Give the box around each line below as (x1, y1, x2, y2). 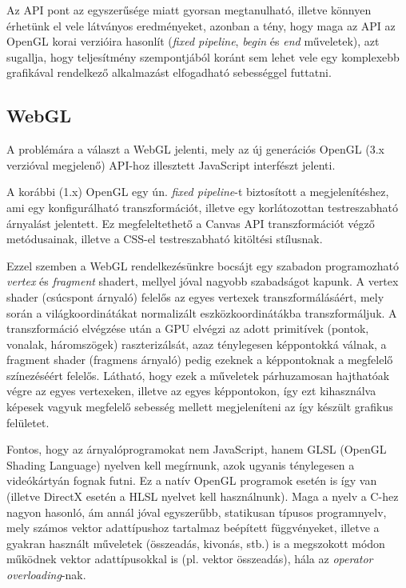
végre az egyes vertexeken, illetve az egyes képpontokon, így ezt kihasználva (6, 382, 376, 399)
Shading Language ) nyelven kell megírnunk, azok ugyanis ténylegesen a (6, 456, 355, 473)
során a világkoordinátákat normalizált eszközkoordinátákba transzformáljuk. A (6, 304, 397, 321)
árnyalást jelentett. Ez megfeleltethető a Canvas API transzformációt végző (6, 214, 375, 231)
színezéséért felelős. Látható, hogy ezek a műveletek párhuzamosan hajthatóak (6, 366, 390, 383)
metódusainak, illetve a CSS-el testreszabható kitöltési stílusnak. (6, 230, 323, 247)
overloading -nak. (6, 566, 86, 583)
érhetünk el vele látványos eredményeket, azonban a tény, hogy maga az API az (6, 17, 396, 34)
